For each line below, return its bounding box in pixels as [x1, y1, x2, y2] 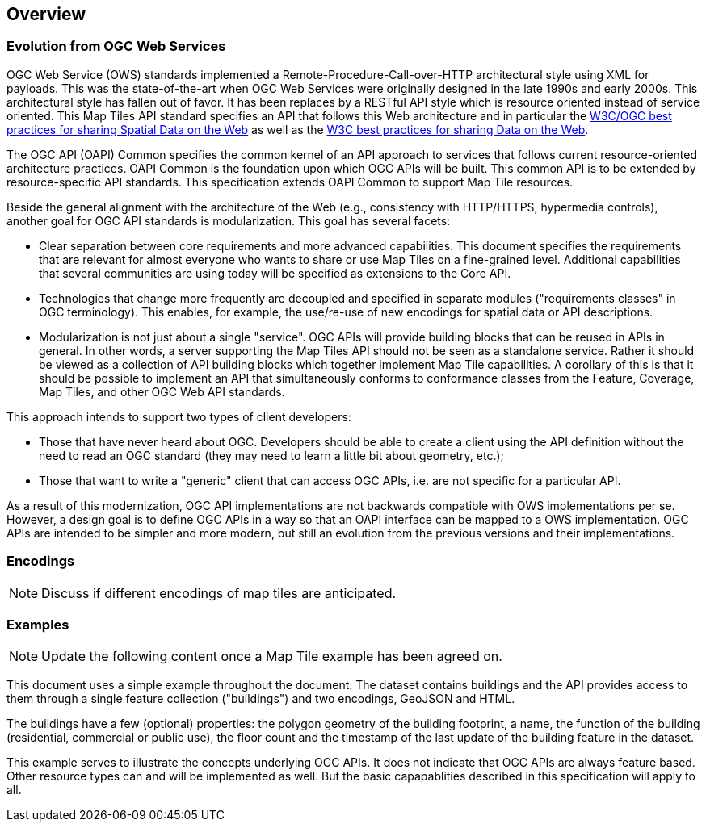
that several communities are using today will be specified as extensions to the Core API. [39, 266, 511, 280]
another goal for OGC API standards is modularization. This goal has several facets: [6, 213, 451, 228]
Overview [6, 4, 86, 24]
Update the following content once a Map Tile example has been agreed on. [41, 648, 502, 665]
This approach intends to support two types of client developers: [6, 409, 351, 424]
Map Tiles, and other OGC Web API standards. [39, 384, 285, 399]
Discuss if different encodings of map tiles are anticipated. [41, 584, 397, 601]
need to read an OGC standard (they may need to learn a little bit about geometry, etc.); [39, 448, 504, 462]
